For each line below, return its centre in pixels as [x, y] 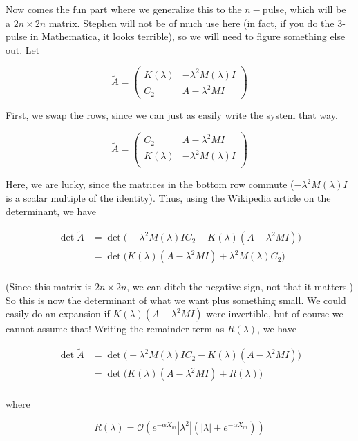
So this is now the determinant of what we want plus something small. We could [176, 300]
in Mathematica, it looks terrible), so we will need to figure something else [188, 36]
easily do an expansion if [58, 313]
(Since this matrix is [49, 287]
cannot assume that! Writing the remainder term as [115, 329]
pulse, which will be [304, 9]
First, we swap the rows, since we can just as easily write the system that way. [172, 114]
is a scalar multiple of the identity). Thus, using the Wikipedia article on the [168, 197]
